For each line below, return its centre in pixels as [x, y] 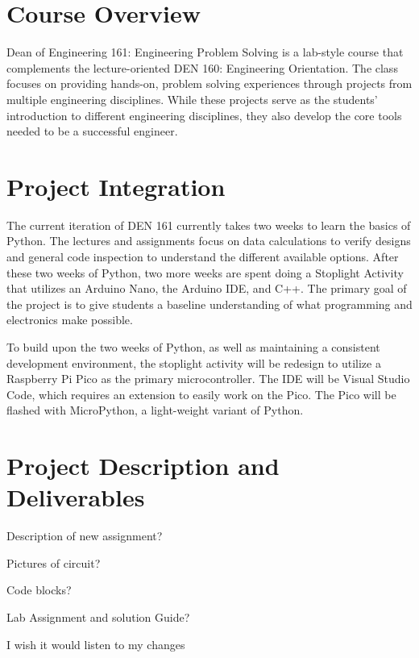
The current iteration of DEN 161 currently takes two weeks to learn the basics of [209, 225]
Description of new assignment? [85, 536]
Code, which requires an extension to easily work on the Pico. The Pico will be [201, 394]
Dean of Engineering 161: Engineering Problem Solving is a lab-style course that [205, 52]
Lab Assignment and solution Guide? [98, 617]
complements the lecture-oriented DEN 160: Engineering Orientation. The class [202, 67]
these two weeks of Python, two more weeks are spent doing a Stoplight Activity [205, 272]
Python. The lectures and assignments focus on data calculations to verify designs [209, 241]
